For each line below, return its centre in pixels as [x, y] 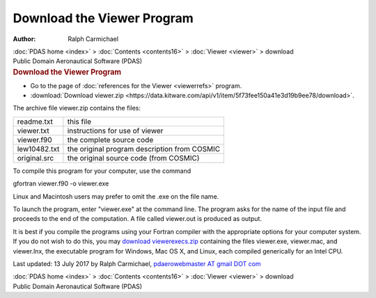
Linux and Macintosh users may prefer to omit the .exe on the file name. [116, 196]
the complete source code [110, 140]
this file [79, 122]
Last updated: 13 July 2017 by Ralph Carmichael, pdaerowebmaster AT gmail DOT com [137, 263]
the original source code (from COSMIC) [133, 158]
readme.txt [35, 122]
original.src [36, 158]
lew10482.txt [38, 149]
